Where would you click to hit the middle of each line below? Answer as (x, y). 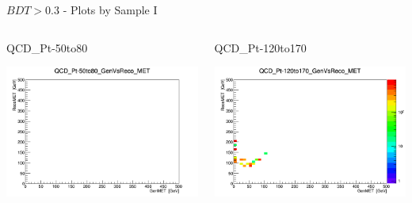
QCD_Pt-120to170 (260, 47)
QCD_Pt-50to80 (47, 47)
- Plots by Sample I (110, 10)
